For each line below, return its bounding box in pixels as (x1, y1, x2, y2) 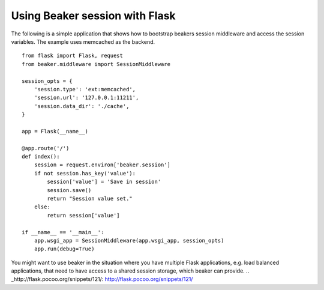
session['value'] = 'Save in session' (47, 178, 161, 186)
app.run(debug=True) (34, 246, 95, 252)
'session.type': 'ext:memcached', (34, 86, 136, 92)
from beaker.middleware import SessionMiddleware (22, 61, 171, 67)
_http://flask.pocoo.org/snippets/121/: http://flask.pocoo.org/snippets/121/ (11, 276, 193, 283)
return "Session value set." (47, 195, 133, 202)
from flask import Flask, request (22, 52, 123, 59)
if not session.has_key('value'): (34, 170, 136, 177)
